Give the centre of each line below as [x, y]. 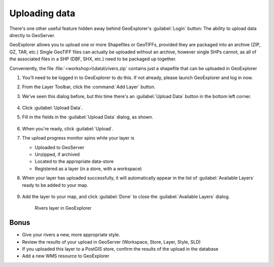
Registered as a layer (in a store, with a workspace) [88, 169]
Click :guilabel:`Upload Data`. [53, 108]
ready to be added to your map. [55, 185]
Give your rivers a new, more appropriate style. [71, 235]
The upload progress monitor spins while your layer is [78, 138]
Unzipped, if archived [57, 154]
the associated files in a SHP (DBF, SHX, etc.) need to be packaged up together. [93, 59]
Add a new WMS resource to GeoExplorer [66, 256]
